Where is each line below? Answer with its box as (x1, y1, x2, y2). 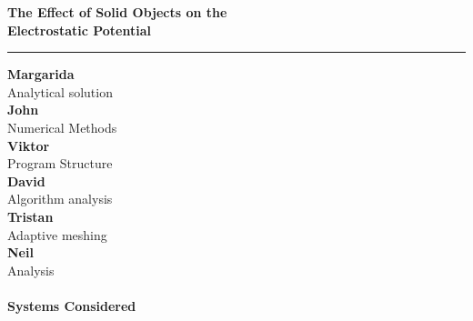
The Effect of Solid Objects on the (7, 3, 227, 21)
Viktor (7, 135, 50, 155)
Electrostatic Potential (7, 20, 151, 39)
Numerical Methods (7, 117, 117, 136)
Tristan (7, 206, 54, 226)
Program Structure (7, 154, 113, 173)
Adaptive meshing (7, 225, 107, 244)
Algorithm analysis (7, 189, 113, 208)
